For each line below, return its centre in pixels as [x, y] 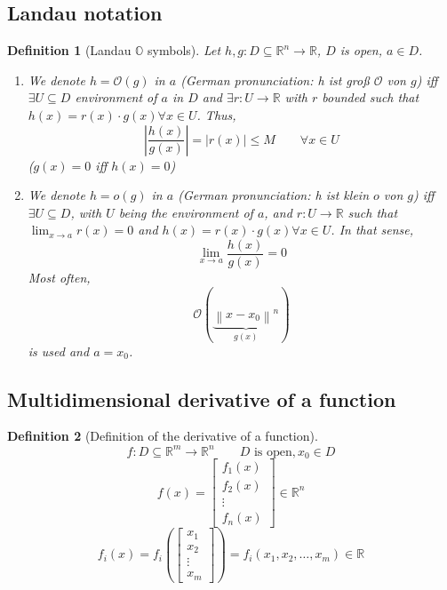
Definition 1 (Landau [69, 50]
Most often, [59, 278]
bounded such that [371, 97]
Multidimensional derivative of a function [202, 399]
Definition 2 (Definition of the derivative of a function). [163, 436]
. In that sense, [372, 230]
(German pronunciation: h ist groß [275, 80]
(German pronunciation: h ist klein [273, 195]
